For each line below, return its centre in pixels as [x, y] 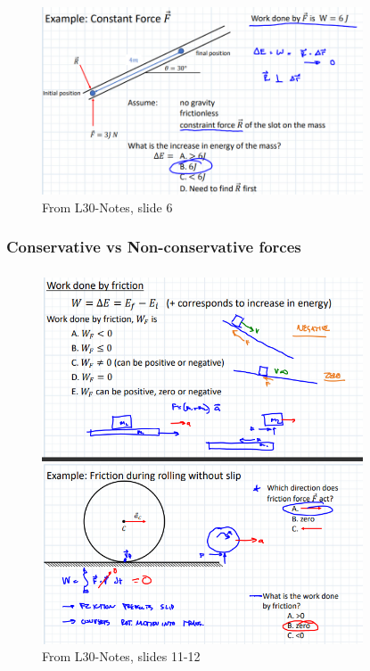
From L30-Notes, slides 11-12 [121, 656]
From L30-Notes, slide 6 [107, 207]
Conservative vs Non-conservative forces [154, 247]
